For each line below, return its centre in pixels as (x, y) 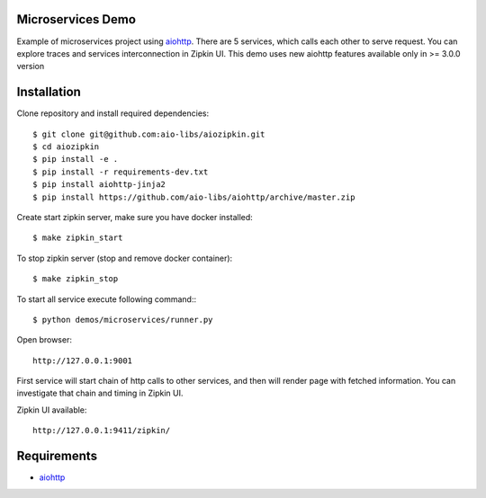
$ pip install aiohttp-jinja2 (99, 185)
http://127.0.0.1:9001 (83, 360)
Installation (49, 92)
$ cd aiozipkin (66, 147)
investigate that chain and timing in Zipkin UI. (100, 393)
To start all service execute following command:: (107, 299)
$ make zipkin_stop (76, 279)
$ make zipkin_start (78, 238)
